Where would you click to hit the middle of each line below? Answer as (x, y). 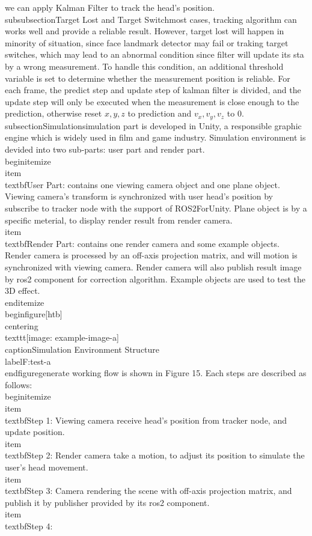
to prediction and (160, 113)
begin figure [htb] (34, 314)
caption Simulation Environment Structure (82, 349)
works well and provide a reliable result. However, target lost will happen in (145, 31)
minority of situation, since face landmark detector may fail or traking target (147, 42)
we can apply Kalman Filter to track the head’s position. (110, 7)
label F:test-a (28, 361)
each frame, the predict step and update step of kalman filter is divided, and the (153, 90)
